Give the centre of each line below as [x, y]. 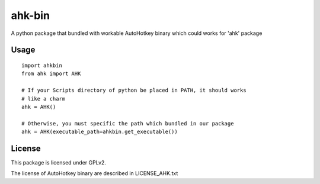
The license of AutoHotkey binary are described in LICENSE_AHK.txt [95, 173]
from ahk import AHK [51, 74]
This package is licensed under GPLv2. [59, 162]
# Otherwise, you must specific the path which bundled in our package [128, 123]
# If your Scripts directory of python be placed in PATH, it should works [134, 91]
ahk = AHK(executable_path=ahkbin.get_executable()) [100, 132]
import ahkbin [42, 65]
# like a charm [44, 99]
